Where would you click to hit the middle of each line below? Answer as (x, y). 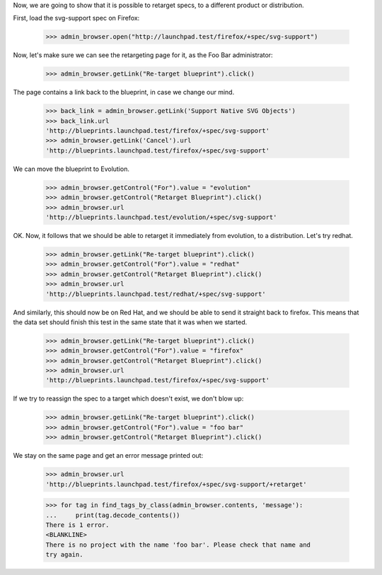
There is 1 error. (77, 525)
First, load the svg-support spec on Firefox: (76, 18)
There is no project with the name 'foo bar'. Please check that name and (178, 545)
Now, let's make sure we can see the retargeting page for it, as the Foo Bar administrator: (143, 55)
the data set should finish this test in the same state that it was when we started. (130, 322)
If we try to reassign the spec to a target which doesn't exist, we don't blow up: (128, 398)
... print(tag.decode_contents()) (113, 515)
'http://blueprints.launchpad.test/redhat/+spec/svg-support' (156, 294)
